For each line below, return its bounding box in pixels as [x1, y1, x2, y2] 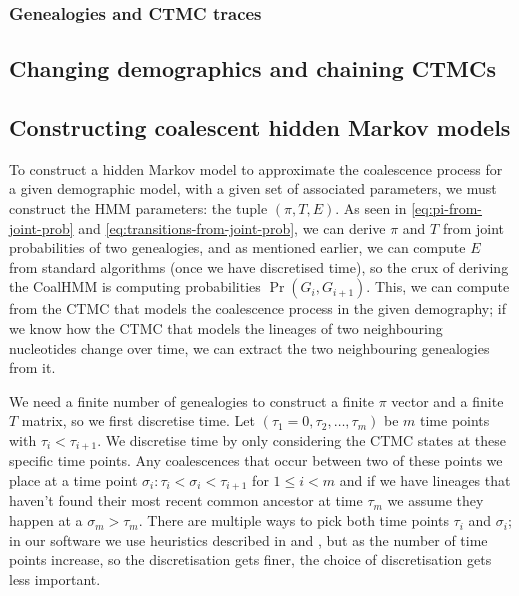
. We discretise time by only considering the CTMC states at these [97, 429, 506, 450]
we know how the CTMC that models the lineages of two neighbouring [9, 317, 443, 338]
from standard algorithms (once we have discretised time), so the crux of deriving [9, 256, 509, 277]
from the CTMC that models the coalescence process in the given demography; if [9, 298, 506, 319]
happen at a [9, 510, 83, 531]
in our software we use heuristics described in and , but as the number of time [9, 529, 488, 550]
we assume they [387, 490, 484, 511]
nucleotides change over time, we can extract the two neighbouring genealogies [9, 337, 490, 358]
